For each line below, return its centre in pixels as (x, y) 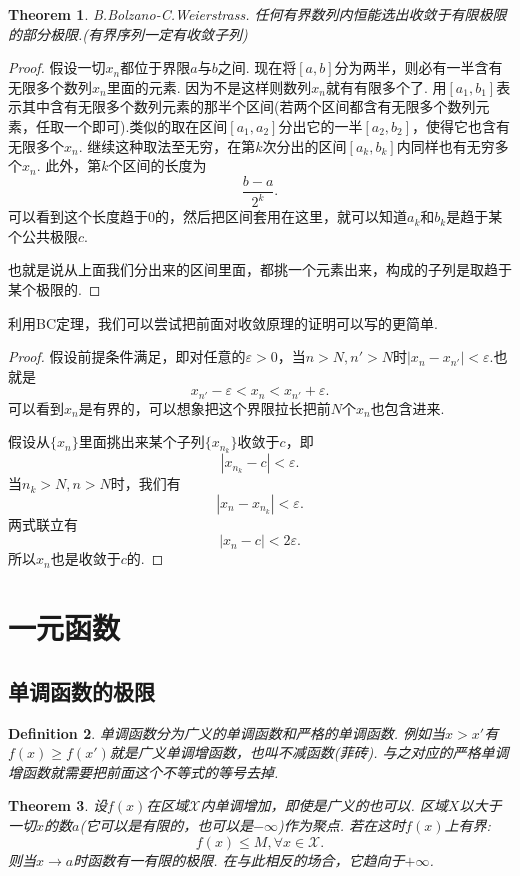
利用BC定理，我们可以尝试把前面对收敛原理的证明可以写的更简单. (223, 322)
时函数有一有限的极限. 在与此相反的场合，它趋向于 (239, 859)
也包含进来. (407, 407)
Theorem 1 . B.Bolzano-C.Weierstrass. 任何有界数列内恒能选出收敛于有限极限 (257, 14)
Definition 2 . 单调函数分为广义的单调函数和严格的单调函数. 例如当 (227, 732)
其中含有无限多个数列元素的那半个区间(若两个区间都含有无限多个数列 (248, 106)
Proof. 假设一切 (57, 67)
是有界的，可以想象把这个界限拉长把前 (204, 407)
